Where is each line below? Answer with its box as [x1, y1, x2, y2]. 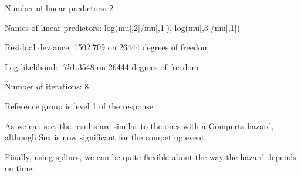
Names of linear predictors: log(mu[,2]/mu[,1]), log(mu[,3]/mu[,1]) [5, 21, 240, 33]
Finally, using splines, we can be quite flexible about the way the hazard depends [5, 150, 296, 163]
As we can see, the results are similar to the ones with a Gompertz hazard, [5, 119, 274, 132]
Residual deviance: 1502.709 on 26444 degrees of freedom [5, 41, 209, 53]
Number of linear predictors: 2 [5, 2, 114, 13]
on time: [5, 162, 35, 174]
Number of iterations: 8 [5, 80, 89, 92]
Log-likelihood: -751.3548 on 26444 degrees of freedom [5, 60, 199, 73]
